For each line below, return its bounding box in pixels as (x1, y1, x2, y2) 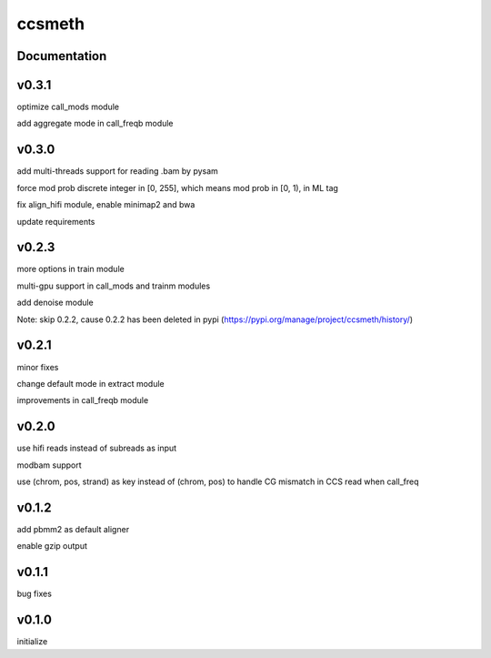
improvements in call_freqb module (16, 395, 149, 406)
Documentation (16, 48, 107, 64)
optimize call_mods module (16, 101, 120, 113)
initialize (16, 636, 48, 647)
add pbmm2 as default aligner (16, 523, 130, 534)
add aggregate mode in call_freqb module (16, 118, 174, 129)
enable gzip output (16, 541, 88, 552)
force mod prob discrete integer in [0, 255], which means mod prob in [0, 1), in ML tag (16, 182, 338, 193)
